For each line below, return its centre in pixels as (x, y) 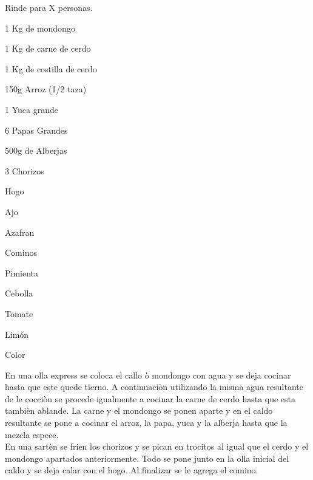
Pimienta (22, 273)
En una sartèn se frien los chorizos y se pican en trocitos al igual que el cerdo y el (157, 446)
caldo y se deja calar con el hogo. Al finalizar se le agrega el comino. (132, 470)
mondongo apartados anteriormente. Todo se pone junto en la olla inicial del (147, 458)
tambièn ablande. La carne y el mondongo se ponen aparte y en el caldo (139, 410)
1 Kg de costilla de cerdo (51, 68)
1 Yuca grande (32, 109)
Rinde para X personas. (49, 7)
